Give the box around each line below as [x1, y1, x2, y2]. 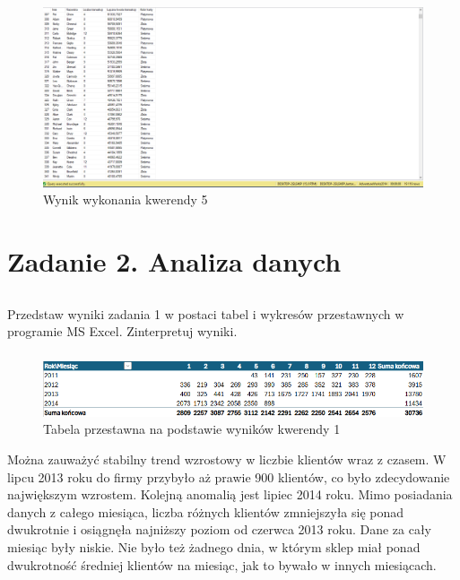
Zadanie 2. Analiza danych [7, 243, 342, 280]
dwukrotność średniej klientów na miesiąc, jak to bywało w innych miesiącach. [7, 555, 437, 574]
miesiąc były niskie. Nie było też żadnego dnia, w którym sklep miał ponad [7, 538, 421, 557]
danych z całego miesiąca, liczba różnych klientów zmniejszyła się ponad [7, 502, 404, 521]
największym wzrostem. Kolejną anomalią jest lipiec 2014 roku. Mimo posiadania [7, 485, 453, 504]
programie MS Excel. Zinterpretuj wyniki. [7, 322, 238, 341]
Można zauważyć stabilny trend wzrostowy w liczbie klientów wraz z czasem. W [7, 450, 447, 469]
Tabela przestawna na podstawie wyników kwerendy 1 [43, 420, 341, 438]
